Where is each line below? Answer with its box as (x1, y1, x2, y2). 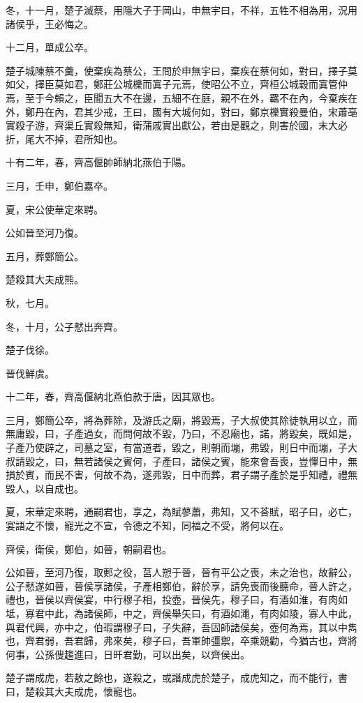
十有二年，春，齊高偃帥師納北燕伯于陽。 (6, 155, 191, 169)
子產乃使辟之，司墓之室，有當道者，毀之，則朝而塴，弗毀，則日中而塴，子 (6, 440, 348, 455)
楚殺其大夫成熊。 (6, 272, 84, 287)
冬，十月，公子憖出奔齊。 (6, 319, 123, 333)
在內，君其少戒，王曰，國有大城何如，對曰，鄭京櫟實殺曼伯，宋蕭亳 (44, 104, 357, 119)
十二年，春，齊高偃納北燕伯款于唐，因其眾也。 (6, 389, 221, 404)
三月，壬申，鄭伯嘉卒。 (6, 178, 113, 192)
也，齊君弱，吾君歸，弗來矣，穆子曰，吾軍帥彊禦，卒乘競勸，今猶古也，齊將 (6, 633, 357, 648)
